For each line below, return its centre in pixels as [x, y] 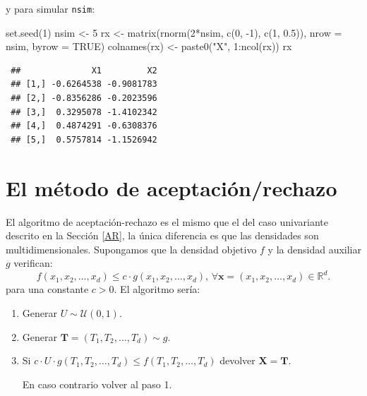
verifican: [33, 263]
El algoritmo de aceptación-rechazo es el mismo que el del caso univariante [167, 221]
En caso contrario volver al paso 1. [97, 384]
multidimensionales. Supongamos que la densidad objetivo [131, 249]
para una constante [47, 289]
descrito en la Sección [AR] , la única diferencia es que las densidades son [162, 235]
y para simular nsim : [50, 8]
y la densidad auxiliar [314, 249]
